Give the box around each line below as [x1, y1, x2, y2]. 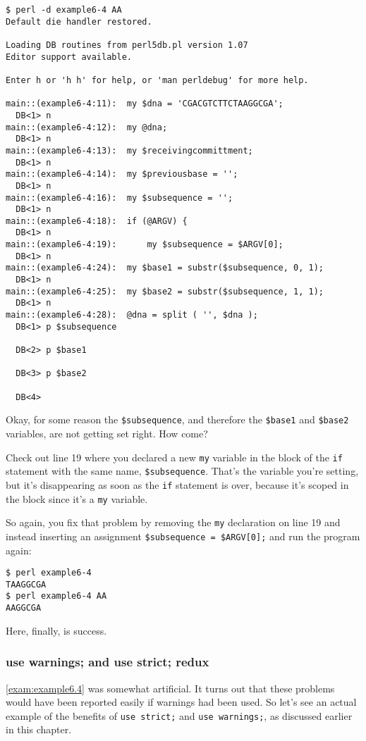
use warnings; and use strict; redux [6, 653, 209, 671]
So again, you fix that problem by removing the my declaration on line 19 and [6, 515, 341, 530]
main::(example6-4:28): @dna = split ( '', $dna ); [6, 310, 258, 320]
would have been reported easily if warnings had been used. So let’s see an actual [6, 695, 357, 709]
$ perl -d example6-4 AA [6, 5, 122, 15]
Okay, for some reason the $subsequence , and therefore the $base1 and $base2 [6, 412, 349, 427]
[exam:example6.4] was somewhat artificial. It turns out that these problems [6, 680, 335, 695]
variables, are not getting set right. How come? [6, 425, 208, 440]
